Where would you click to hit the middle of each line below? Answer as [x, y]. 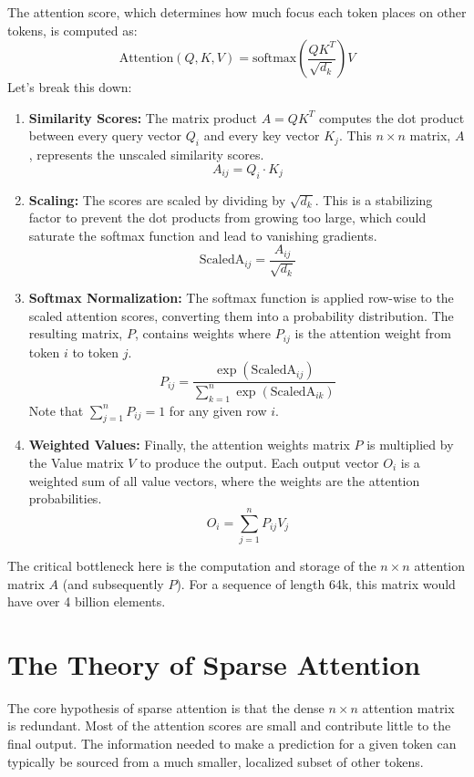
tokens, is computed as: [72, 30]
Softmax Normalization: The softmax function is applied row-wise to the [241, 298]
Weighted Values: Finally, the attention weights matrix [189, 445]
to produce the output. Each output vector [259, 463]
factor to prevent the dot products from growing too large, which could [227, 218]
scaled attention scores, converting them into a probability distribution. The [241, 315]
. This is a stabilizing [374, 199]
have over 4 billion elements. [87, 601]
